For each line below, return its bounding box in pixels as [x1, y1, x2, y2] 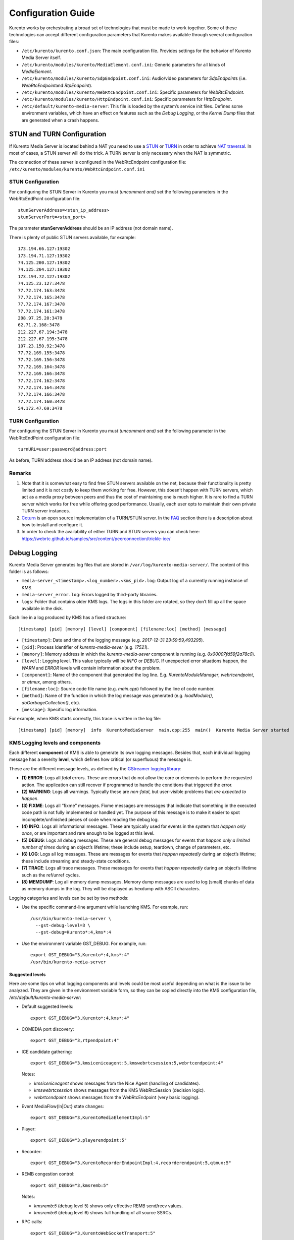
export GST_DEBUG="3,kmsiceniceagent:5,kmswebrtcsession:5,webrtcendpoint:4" [30, 1060, 224, 1066]
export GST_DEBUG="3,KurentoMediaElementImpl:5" [30, 1115, 150, 1120]
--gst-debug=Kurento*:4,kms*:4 [35, 930, 111, 935]
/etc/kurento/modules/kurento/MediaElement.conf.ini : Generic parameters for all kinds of [21, 62, 226, 67]
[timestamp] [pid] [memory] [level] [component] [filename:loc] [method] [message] [18, 626, 227, 632]
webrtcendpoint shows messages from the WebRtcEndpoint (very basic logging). [34, 1094, 200, 1100]
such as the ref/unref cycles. [21, 872, 80, 878]
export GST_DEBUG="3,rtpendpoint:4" [30, 1038, 119, 1044]
